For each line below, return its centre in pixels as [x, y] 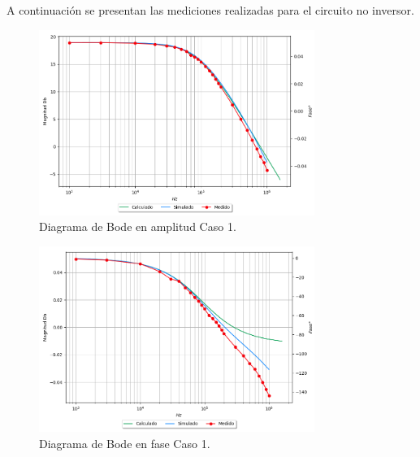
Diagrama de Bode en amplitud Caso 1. [138, 226]
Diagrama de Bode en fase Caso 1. [125, 443]
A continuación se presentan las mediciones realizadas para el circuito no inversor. [210, 10]
